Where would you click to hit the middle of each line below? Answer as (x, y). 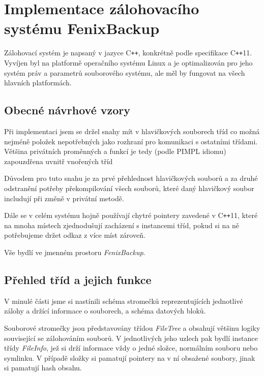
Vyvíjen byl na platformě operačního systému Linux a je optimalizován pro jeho (128, 62)
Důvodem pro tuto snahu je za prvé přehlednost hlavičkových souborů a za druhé (131, 178)
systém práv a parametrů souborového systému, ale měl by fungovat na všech (125, 72)
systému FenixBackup (82, 28)
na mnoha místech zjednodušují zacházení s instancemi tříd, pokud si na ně (122, 225)
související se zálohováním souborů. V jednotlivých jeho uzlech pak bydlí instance (131, 338)
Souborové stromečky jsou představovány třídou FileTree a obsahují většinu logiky (132, 327)
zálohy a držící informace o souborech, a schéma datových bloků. (105, 311)
